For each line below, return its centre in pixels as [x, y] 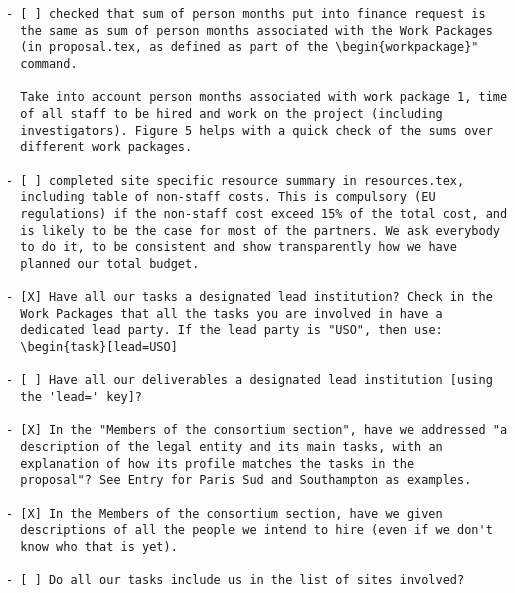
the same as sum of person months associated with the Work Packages [256, 30]
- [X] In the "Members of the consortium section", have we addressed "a [257, 430]
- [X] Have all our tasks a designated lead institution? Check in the [249, 297]
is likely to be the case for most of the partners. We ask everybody [260, 230]
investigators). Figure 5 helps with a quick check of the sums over [256, 130]
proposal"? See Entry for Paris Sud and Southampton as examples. [246, 480]
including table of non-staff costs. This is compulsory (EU [228, 197]
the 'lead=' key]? [81, 397]
